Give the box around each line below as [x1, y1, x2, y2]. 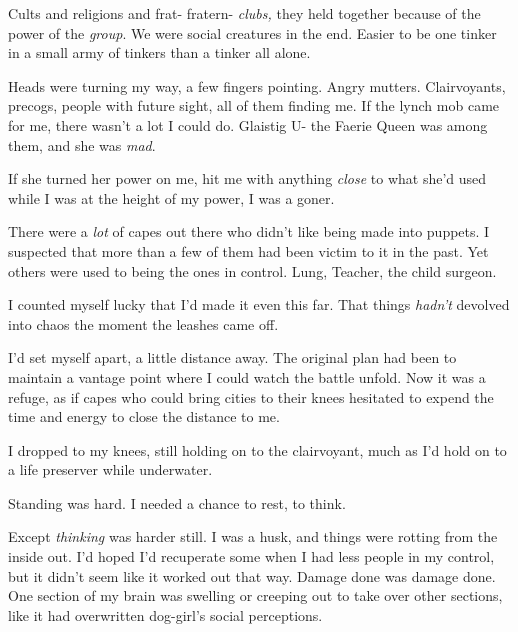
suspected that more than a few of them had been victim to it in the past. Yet [8, 240, 489, 261]
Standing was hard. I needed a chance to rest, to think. [8, 492, 346, 513]
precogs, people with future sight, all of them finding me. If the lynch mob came [8, 95, 500, 116]
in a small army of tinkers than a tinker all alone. [8, 42, 311, 63]
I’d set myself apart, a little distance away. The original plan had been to [8, 347, 457, 368]
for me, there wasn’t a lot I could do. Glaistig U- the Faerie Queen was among [8, 114, 488, 135]
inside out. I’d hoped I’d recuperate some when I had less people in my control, [8, 546, 495, 567]
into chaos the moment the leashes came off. [8, 313, 279, 334]
